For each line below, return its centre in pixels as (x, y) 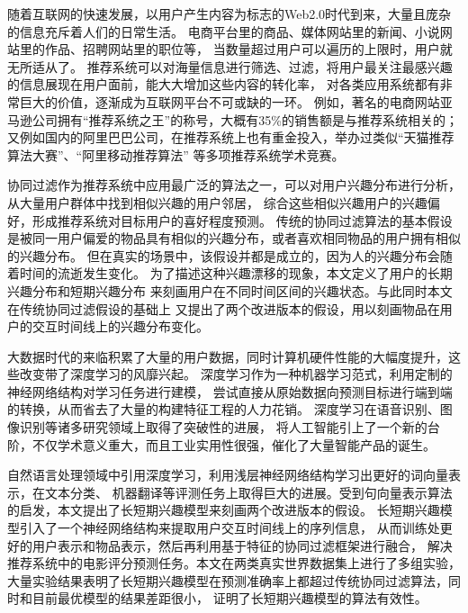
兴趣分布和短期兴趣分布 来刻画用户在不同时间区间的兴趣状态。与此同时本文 (230, 290)
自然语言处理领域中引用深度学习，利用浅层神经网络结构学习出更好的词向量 (228, 475)
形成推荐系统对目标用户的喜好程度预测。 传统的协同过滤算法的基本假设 (242, 220)
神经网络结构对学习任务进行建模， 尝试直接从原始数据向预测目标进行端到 (224, 391)
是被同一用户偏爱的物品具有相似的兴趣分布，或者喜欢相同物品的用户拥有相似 (234, 238)
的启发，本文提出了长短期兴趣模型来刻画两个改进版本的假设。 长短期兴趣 (224, 510)
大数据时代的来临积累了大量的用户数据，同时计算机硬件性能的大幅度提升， (228, 356)
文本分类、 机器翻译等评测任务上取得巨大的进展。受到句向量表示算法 (248, 492)
